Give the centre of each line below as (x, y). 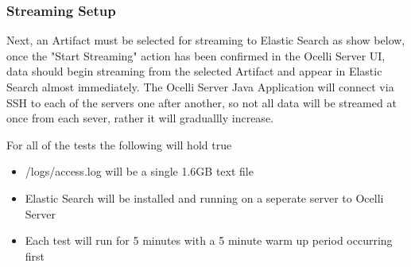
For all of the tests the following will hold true (119, 144)
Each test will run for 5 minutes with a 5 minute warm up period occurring (209, 240)
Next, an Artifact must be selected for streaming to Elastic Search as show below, (206, 40)
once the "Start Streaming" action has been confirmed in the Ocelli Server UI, (196, 55)
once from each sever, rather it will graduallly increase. (140, 118)
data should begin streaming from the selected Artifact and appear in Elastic (194, 71)
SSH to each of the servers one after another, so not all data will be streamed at (202, 102)
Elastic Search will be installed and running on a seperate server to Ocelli (204, 197)
